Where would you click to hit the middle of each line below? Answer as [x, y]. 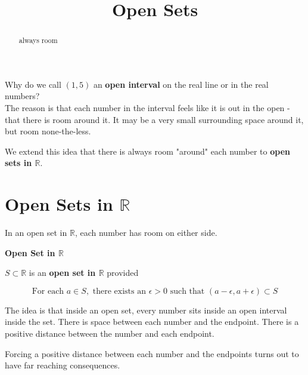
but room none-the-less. [48, 131]
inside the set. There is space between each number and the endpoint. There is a [152, 322]
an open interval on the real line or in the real [181, 84]
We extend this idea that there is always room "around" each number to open [148, 151]
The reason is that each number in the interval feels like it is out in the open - [147, 108]
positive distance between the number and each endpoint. [110, 333]
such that [187, 291]
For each [48, 291]
